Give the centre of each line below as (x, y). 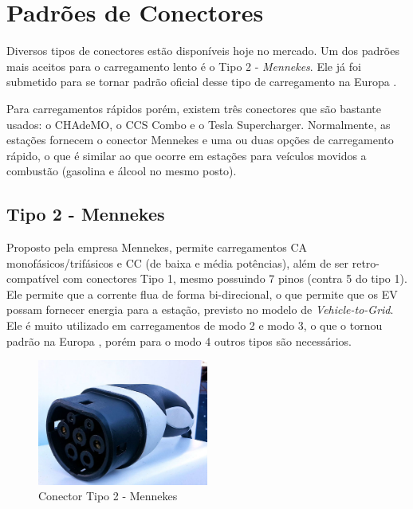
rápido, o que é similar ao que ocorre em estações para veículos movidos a (187, 155)
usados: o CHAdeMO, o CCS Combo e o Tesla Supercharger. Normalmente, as (199, 124)
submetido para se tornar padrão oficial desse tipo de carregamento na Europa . (202, 82)
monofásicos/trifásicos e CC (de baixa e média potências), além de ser (178, 262)
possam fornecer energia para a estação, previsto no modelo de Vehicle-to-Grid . (200, 309)
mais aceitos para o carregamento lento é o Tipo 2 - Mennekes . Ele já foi (184, 66)
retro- (366, 262)
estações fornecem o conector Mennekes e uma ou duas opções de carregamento (200, 140)
